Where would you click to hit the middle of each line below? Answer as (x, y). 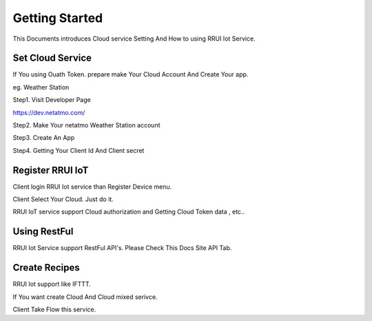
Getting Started (58, 18)
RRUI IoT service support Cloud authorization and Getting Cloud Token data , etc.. (128, 212)
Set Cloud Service (52, 58)
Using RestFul (43, 232)
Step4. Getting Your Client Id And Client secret (79, 150)
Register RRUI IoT (51, 170)
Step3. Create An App (44, 138)
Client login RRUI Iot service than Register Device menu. (92, 187)
